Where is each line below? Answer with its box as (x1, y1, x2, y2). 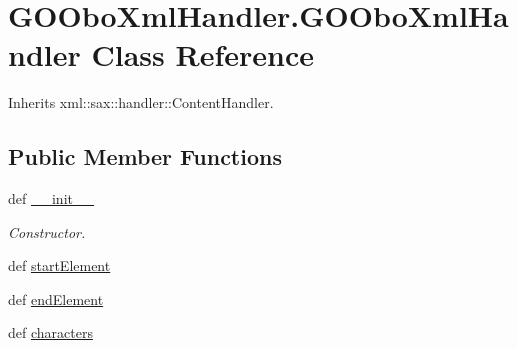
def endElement (8, 288, 104, 309)
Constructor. (8, 221, 86, 242)
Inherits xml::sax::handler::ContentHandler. (8, 92, 274, 113)
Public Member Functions (8, 141, 282, 172)
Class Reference (91, 34, 314, 75)
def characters (8, 322, 93, 343)
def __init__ (8, 188, 94, 209)
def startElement (8, 255, 111, 276)
